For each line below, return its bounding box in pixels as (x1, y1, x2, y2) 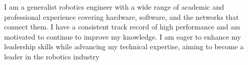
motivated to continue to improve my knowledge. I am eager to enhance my (4, 31, 241, 42)
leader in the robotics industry (4, 51, 100, 61)
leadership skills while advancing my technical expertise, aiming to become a (4, 41, 244, 52)
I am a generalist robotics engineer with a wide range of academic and (4, 2, 224, 12)
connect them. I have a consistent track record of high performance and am (4, 21, 240, 32)
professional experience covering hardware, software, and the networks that (4, 11, 239, 22)
